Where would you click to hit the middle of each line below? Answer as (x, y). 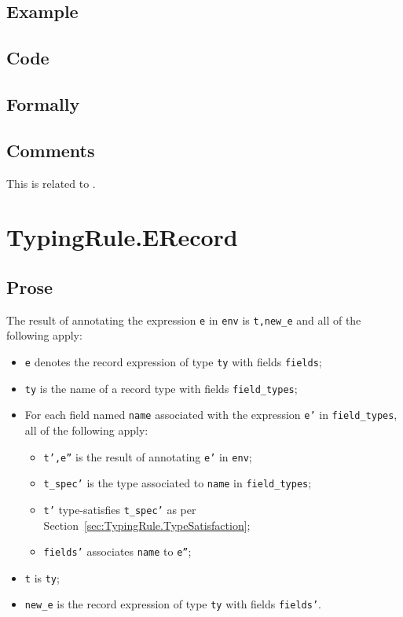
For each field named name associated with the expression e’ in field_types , (211, 415)
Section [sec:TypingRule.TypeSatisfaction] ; (147, 525)
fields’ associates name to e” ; (117, 551)
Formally (43, 103)
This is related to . (51, 183)
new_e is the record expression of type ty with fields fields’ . (173, 604)
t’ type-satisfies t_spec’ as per (120, 509)
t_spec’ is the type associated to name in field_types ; (178, 483)
